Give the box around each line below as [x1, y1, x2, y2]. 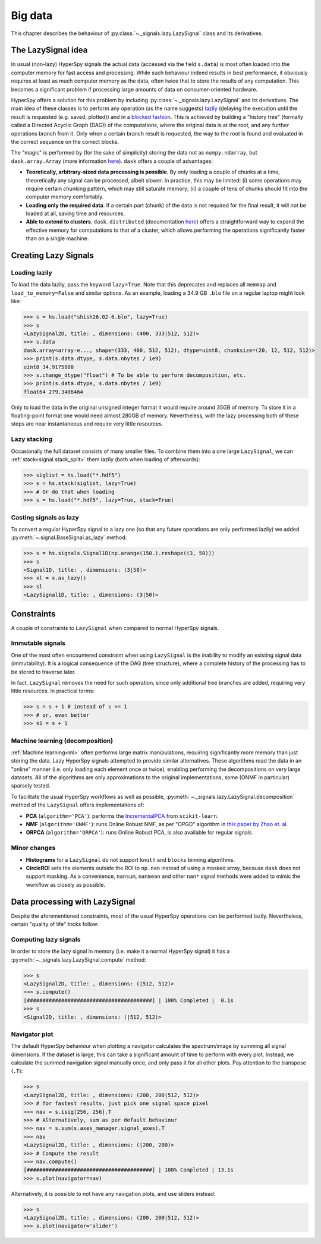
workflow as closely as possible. [26, 881, 106, 888]
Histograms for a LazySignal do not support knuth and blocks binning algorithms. [26, 856, 235, 863]
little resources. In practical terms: [11, 687, 95, 695]
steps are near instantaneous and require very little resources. [11, 420, 163, 427]
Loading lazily [11, 269, 53, 277]
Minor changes [11, 844, 56, 852]
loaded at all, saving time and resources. [26, 210, 125, 217]
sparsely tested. [11, 782, 51, 789]
